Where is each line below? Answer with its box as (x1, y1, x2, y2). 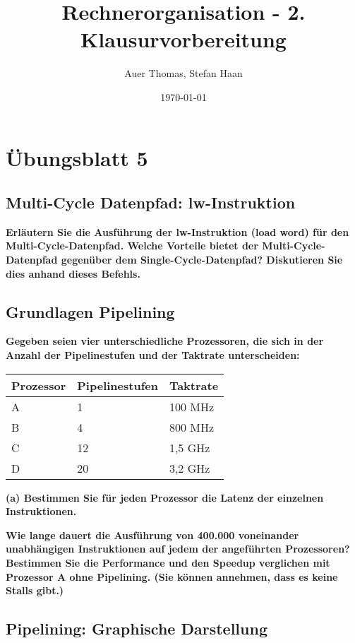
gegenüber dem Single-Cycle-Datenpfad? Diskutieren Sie (61, 252, 343, 267)
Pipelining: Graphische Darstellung (6, 618, 267, 639)
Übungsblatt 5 (6, 143, 148, 172)
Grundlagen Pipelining (6, 300, 175, 322)
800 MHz (169, 418, 215, 435)
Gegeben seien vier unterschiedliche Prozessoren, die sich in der (6, 334, 324, 348)
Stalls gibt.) (6, 583, 64, 598)
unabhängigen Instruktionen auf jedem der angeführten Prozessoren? (6, 541, 350, 556)
